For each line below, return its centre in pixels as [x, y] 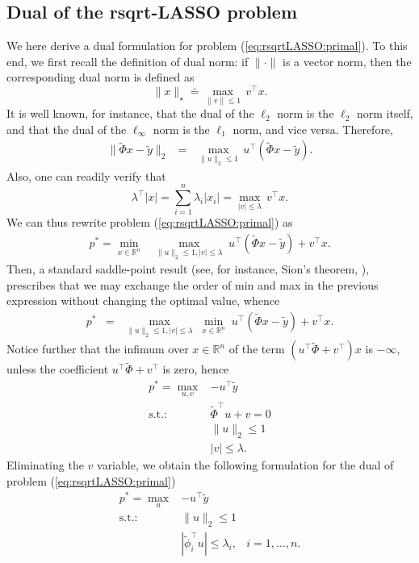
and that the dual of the [67, 129]
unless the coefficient [58, 369]
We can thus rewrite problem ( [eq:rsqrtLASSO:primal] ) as [150, 222]
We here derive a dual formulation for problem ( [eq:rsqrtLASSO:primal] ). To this [207, 46]
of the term [257, 349]
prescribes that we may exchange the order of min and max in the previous [193, 284]
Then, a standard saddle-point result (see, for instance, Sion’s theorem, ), [188, 269]
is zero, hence [196, 369]
